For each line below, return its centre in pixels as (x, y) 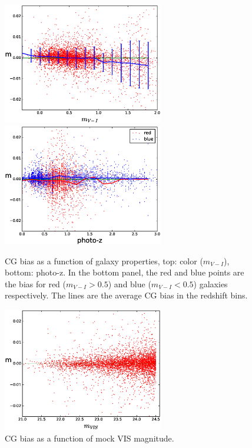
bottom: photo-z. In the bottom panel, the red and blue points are (125, 272)
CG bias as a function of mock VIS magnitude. (89, 438)
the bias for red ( (35, 283)
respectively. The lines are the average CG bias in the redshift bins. (126, 295)
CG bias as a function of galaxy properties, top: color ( (104, 260)
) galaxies (210, 283)
